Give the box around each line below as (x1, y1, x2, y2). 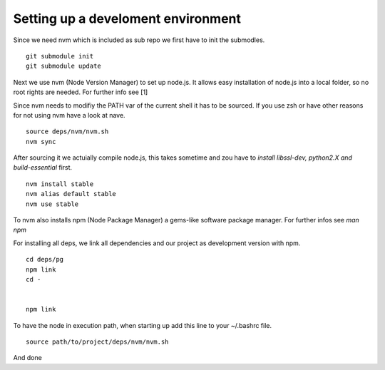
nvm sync (26, 138, 56, 145)
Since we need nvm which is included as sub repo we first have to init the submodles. (13, 36, 265, 44)
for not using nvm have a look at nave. (13, 111, 125, 119)
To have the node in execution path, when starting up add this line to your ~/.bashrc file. (13, 321, 272, 329)
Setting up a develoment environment (13, 11, 242, 26)
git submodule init (26, 52, 94, 60)
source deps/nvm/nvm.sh (26, 128, 109, 135)
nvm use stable (26, 200, 79, 208)
